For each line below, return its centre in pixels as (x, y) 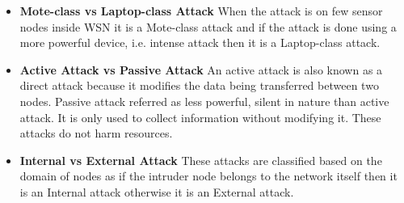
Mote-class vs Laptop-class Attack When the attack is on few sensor (201, 11)
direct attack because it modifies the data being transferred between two (199, 85)
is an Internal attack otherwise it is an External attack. (157, 191)
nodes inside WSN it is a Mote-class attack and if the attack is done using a (208, 26)
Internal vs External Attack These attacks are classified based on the (201, 160)
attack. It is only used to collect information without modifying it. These (200, 117)
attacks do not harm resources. (96, 133)
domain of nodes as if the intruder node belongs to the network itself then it (208, 176)
